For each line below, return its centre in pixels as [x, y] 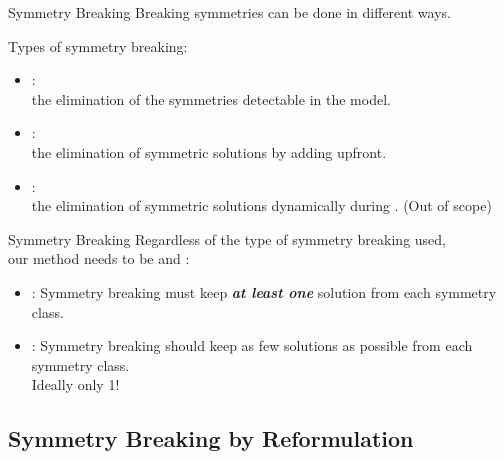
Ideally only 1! [75, 384]
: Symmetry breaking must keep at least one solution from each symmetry [264, 291]
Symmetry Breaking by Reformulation [211, 438]
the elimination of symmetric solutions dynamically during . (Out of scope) [261, 205]
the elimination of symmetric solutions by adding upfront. [209, 151]
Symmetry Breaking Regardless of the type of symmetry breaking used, [227, 238]
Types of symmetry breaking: [98, 45]
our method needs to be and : [99, 258]
